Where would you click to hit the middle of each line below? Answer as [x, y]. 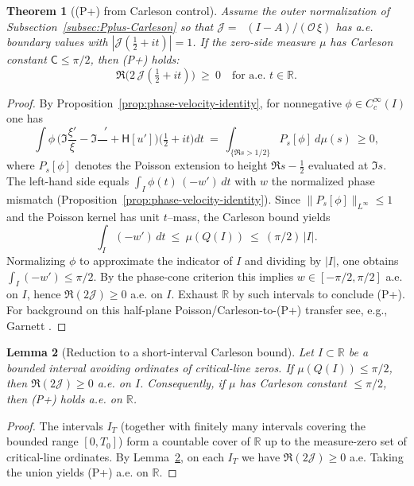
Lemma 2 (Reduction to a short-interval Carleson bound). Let [160, 352]
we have [261, 456]
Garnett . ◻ [37, 325]
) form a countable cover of [184, 441]
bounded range [43, 441]
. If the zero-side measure [254, 42]
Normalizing [36, 260]
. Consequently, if [183, 383]
